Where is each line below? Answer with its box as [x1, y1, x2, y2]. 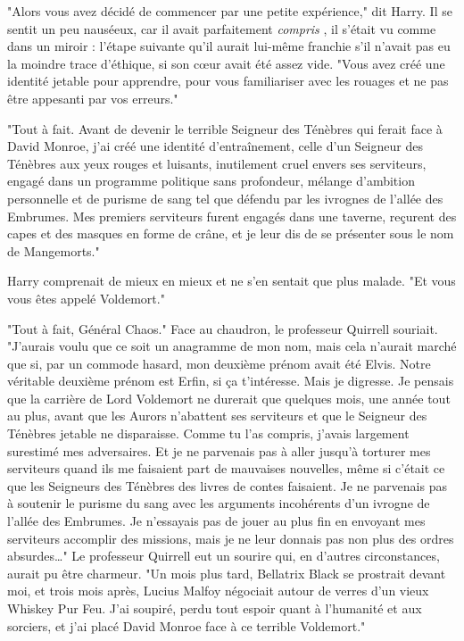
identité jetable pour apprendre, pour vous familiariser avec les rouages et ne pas [7, 71, 449, 90]
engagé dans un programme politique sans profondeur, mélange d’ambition [7, 171, 415, 190]
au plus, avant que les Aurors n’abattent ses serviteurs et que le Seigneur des [7, 406, 427, 425]
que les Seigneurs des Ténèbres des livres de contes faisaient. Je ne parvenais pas [7, 476, 447, 495]
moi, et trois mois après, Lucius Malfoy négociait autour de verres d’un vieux [7, 581, 429, 600]
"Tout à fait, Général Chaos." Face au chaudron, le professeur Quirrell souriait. [7, 319, 438, 337]
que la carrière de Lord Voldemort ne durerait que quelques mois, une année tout [7, 388, 451, 407]
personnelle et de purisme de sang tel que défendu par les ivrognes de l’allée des [7, 188, 443, 207]
